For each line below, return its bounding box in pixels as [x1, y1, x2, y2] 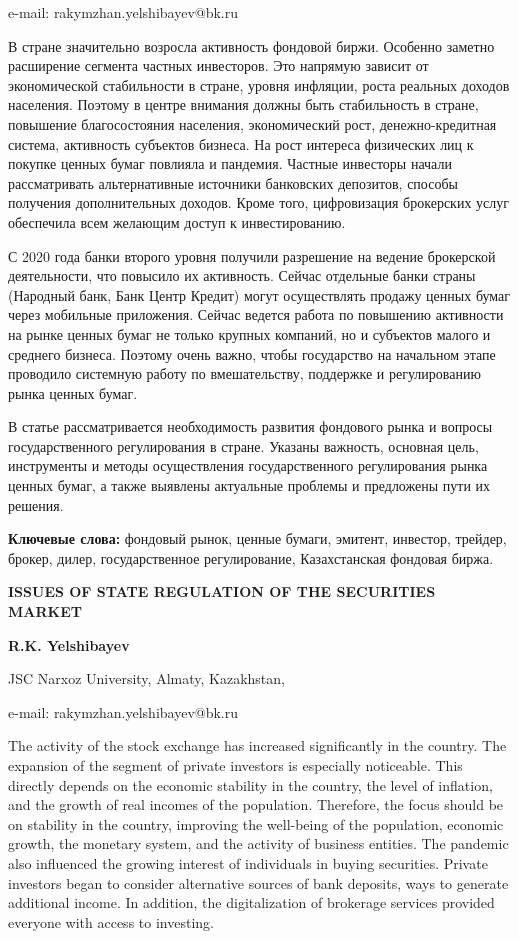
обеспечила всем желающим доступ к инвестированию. [8, 211, 346, 232]
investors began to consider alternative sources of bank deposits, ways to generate [8, 872, 509, 893]
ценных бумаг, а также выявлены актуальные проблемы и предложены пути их [8, 475, 491, 496]
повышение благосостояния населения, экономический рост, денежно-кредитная [8, 113, 497, 134]
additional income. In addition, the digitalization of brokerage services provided [8, 892, 495, 913]
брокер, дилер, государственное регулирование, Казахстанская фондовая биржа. [8, 547, 494, 568]
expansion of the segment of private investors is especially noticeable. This [8, 755, 463, 775]
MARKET [8, 601, 82, 622]
